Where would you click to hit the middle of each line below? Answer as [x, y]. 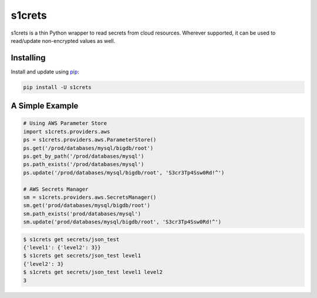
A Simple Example [45, 106]
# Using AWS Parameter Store [65, 123]
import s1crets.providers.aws [67, 131]
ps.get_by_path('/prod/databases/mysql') [84, 156]
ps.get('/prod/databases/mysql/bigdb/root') [88, 148]
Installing [28, 58]
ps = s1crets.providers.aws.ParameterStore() [90, 140]
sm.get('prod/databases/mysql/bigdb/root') [87, 206]
